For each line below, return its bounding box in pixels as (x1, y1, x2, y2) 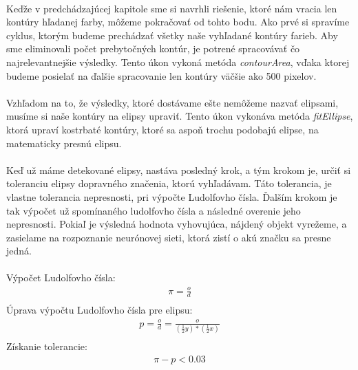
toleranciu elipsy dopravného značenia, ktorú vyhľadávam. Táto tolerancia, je (6, 176, 332, 191)
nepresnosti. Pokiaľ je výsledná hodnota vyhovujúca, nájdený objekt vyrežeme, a (6, 217, 347, 231)
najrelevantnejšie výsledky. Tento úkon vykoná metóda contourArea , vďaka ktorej (6, 54, 350, 69)
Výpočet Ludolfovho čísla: (6, 270, 116, 285)
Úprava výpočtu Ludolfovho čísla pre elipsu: (6, 303, 193, 317)
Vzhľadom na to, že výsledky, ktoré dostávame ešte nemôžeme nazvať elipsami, (6, 95, 339, 109)
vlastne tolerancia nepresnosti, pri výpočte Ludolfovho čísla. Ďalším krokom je (6, 189, 337, 204)
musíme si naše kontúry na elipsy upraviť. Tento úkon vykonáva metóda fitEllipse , (6, 109, 353, 123)
